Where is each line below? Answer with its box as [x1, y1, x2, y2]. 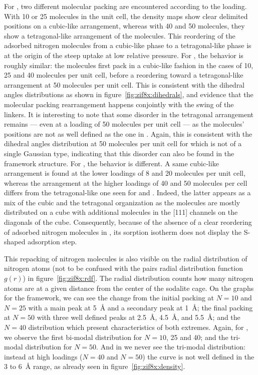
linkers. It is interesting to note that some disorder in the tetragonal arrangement [4, 109, 254, 119]
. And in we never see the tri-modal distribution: [96, 341, 245, 352]
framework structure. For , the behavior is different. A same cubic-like [4, 158, 219, 168]
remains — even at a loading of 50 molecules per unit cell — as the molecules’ [4, 119, 244, 129]
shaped [4, 236, 26, 247]
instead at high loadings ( [4, 351, 83, 361]
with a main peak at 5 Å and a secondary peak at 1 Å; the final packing [28, 302, 253, 312]
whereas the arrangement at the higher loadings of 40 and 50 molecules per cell [4, 177, 247, 188]
